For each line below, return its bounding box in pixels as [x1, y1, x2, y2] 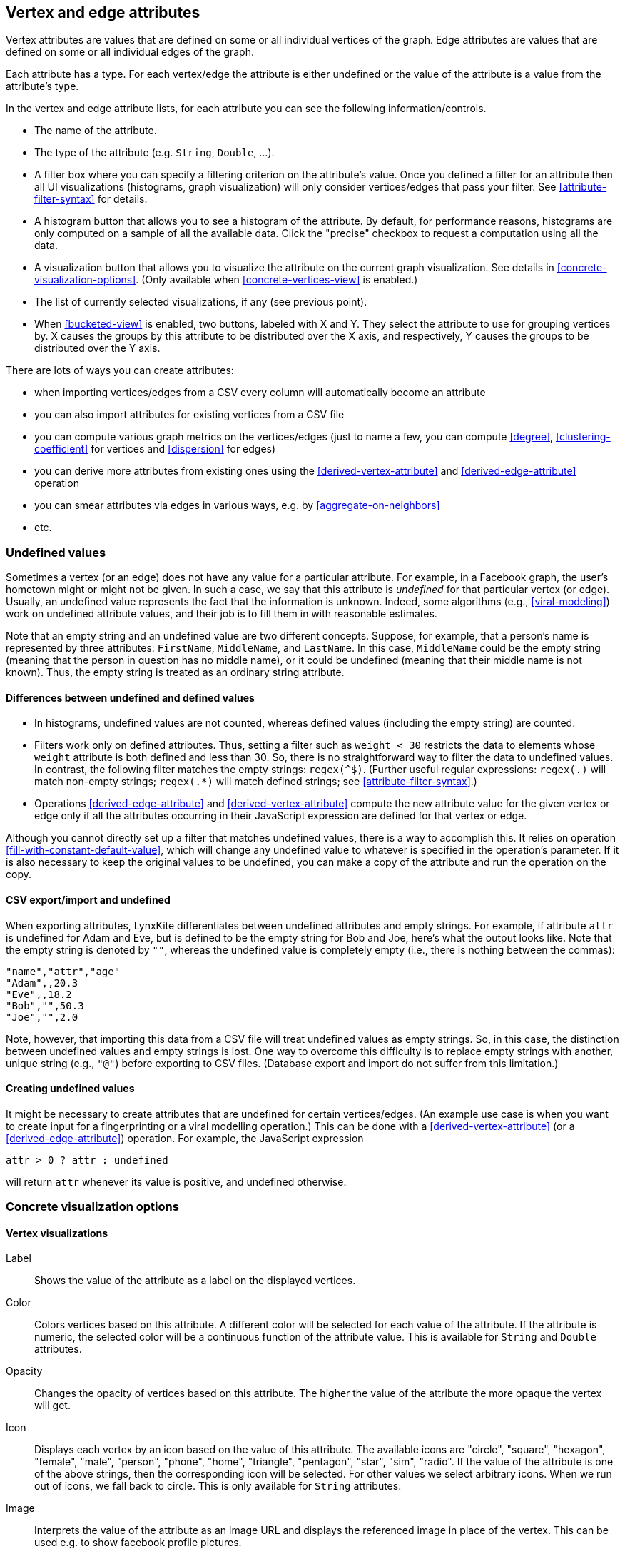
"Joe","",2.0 [6, 1011, 78, 1023]
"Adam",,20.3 [6, 977, 78, 989]
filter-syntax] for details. [34, 193, 148, 206]
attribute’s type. [6, 80, 79, 93]
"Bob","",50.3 [6, 999, 84, 1011]
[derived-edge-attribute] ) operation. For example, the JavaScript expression [6, 1131, 364, 1144]
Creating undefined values [6, 1082, 135, 1095]
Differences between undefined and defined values [6, 691, 255, 704]
